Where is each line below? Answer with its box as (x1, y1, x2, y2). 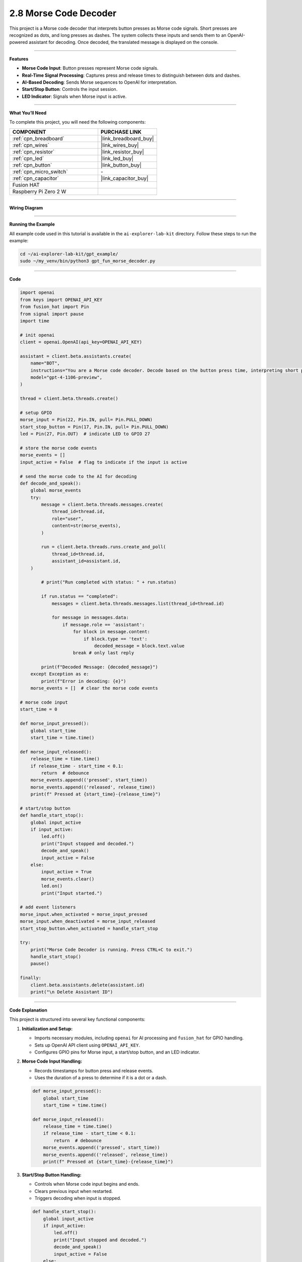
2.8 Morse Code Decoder (9, 8, 117, 19)
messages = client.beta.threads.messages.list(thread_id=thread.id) (51, 601, 224, 606)
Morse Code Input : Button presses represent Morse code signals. (22, 65, 159, 71)
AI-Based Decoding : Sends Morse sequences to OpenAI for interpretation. (22, 79, 177, 85)
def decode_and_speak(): (20, 480, 82, 486)
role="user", (51, 515, 84, 521)
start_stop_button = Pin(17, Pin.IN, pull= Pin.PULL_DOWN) (20, 424, 169, 430)
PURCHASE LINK (101, 128, 142, 135)
